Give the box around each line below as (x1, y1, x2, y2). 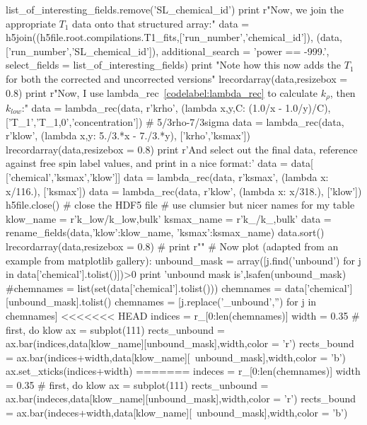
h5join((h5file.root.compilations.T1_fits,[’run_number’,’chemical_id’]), (6, 30, 313, 45)
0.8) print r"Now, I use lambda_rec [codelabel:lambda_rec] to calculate (6, 85, 318, 100)
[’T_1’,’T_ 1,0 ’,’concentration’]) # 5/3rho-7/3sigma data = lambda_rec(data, (6, 114, 344, 129)
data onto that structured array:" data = (72, 16, 250, 30)
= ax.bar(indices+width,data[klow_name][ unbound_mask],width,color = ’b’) (6, 349, 346, 364)
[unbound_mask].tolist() (6, 294, 112, 309)
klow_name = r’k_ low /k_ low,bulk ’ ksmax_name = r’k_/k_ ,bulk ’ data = (6, 211, 332, 226)
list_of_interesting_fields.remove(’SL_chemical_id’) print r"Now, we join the (6, 2, 344, 16)
